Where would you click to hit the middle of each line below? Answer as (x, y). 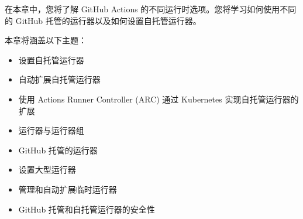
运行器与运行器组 (51, 130)
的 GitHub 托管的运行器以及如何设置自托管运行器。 (103, 20)
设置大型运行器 (47, 170)
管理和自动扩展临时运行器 (68, 189)
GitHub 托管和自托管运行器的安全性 (87, 209)
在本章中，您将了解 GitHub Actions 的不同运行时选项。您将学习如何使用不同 (151, 9)
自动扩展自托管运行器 (59, 79)
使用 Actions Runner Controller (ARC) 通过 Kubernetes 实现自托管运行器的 (159, 99)
